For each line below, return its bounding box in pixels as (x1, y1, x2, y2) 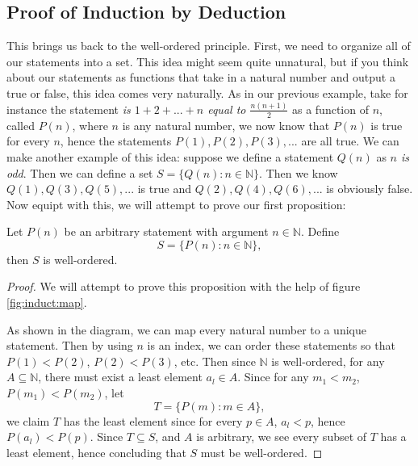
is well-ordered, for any (271, 352, 385, 369)
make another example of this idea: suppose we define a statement (6, 148, 334, 165)
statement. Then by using (6, 337, 133, 354)
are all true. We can (301, 132, 399, 149)
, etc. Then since (173, 352, 256, 369)
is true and (137, 180, 191, 197)
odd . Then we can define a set (6, 164, 153, 181)
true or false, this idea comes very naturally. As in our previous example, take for (6, 84, 408, 101)
